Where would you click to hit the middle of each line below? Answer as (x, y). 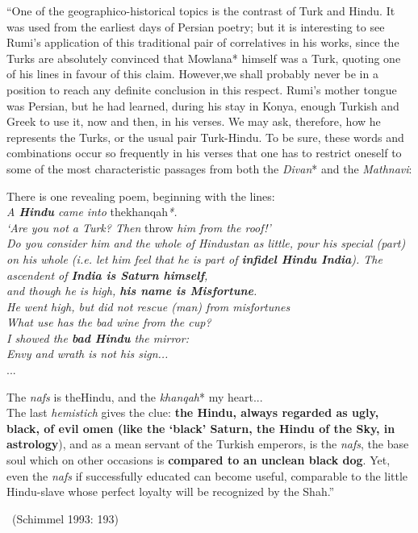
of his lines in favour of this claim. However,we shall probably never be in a (192, 74)
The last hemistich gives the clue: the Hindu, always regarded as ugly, (193, 412)
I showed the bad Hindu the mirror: (98, 337)
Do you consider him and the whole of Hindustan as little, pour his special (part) (206, 243)
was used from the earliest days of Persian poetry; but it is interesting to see (196, 26)
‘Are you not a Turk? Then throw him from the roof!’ (139, 227)
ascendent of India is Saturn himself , (107, 275)
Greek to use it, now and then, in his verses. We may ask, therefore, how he (194, 121)
